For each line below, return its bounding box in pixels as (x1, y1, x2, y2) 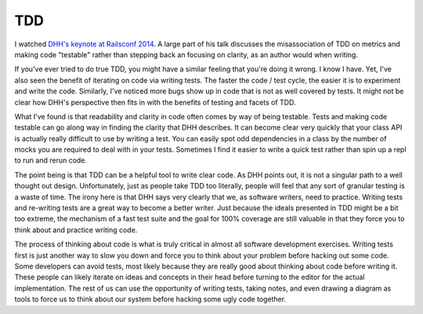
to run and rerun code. (14, 155, 88, 165)
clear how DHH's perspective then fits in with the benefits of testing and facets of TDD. (14, 97, 296, 107)
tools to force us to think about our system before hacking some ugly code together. (14, 294, 286, 304)
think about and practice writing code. (14, 225, 138, 235)
